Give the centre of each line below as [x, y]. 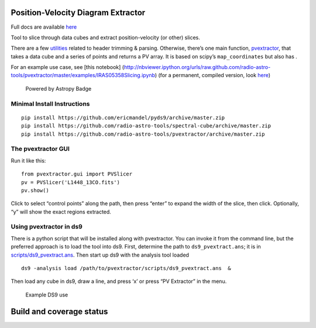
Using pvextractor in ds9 [47, 227]
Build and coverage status [59, 311]
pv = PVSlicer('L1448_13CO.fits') [71, 182]
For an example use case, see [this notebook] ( [68, 67]
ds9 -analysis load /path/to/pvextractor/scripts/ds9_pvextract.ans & [126, 268]
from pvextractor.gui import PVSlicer [77, 174]
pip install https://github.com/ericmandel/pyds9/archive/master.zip [123, 118]
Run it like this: [28, 160]
